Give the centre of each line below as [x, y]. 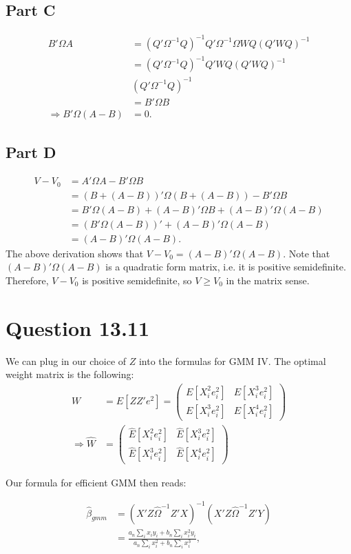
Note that [309, 253]
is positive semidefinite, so [137, 280]
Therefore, [27, 280]
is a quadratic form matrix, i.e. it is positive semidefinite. [226, 267]
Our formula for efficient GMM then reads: [96, 482]
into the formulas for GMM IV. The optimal [232, 360]
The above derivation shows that [75, 253]
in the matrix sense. [268, 280]
